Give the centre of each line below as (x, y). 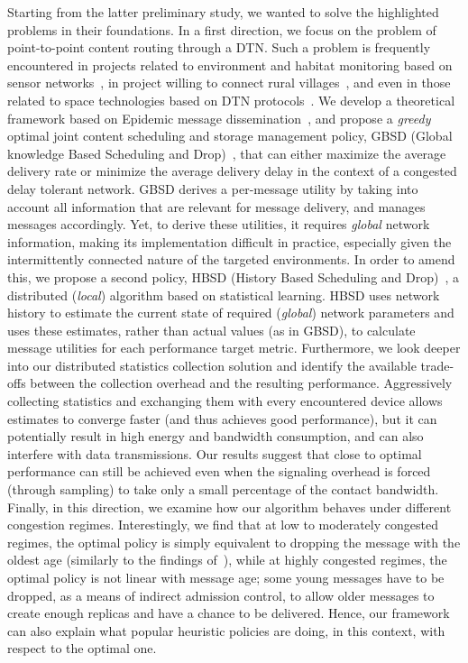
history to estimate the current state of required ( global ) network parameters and (231, 313)
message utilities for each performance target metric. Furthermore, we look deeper (234, 348)
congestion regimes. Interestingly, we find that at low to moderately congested (223, 525)
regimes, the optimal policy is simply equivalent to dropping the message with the (234, 542)
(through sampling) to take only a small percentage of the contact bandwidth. (223, 489)
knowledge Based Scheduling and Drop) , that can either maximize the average (227, 153)
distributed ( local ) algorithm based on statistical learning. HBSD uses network (224, 295)
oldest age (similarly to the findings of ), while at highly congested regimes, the (227, 560)
